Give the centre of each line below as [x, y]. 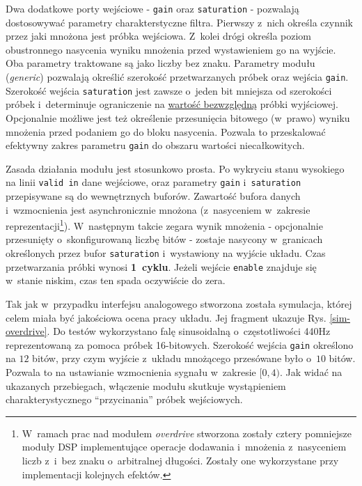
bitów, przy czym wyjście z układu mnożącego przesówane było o [172, 358]
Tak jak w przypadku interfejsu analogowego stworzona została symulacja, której [179, 303]
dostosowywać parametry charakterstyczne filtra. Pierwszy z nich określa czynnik [179, 22]
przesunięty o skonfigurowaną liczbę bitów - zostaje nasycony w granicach [164, 239]
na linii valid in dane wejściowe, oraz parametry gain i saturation [154, 182]
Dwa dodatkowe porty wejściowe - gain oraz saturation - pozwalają [152, 8]
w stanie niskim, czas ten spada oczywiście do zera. [116, 280]
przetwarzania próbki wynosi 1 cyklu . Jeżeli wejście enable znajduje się [161, 266]
